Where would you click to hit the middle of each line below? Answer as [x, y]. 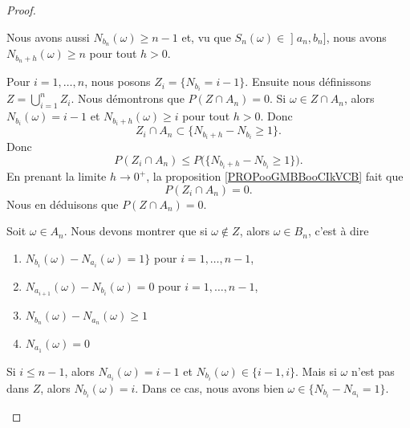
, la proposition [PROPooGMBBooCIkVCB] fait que [275, 176]
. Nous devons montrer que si [136, 231]
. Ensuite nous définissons [308, 82]
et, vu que [206, 37]
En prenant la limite [57, 176]
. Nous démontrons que [128, 98]
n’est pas [373, 371]
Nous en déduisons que [63, 204]
